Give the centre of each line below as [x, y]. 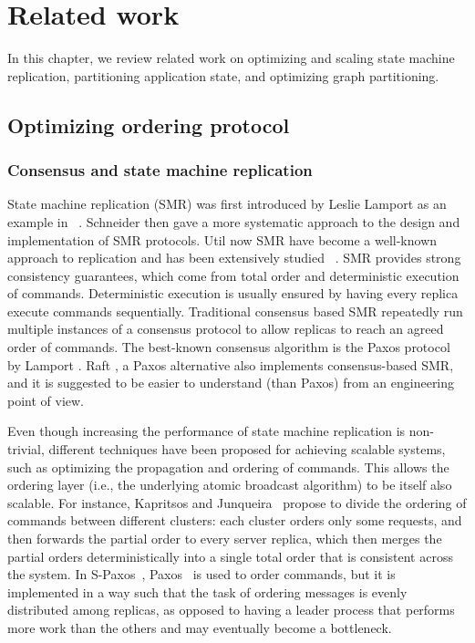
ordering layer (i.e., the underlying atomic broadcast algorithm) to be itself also [230, 485]
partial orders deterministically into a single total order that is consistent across [230, 556]
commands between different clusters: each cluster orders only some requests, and [235, 520]
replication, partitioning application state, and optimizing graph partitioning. [223, 75]
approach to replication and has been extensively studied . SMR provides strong [234, 258]
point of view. [46, 400]
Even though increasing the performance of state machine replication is [207, 431]
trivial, [26, 449]
